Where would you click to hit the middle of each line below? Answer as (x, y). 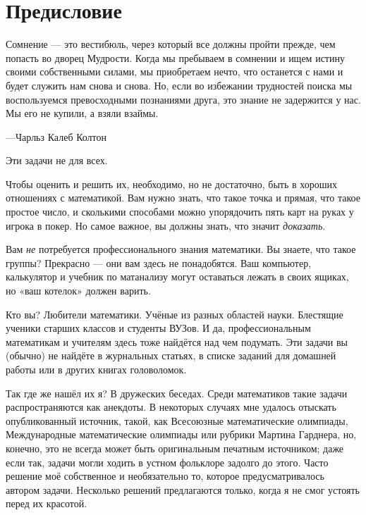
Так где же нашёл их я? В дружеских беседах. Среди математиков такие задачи (177, 393)
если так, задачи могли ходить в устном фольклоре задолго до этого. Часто (167, 462)
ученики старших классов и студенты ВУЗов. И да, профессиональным (158, 328)
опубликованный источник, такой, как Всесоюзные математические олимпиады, (177, 420)
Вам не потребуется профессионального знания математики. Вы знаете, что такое (181, 249)
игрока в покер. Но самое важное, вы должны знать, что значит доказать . (166, 225)
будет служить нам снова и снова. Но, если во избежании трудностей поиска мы (179, 85)
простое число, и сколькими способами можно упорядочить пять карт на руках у (180, 212)
